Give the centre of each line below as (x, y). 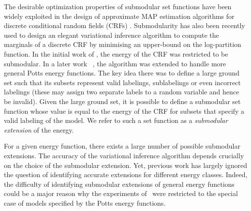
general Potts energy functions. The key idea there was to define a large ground (122, 73)
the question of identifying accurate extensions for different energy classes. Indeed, (126, 174)
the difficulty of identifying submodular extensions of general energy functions (119, 184)
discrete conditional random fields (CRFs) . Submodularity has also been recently (125, 25)
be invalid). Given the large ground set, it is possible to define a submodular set (122, 101)
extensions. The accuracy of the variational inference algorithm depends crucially (124, 155)
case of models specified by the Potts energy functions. (85, 203)
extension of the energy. (39, 129)
